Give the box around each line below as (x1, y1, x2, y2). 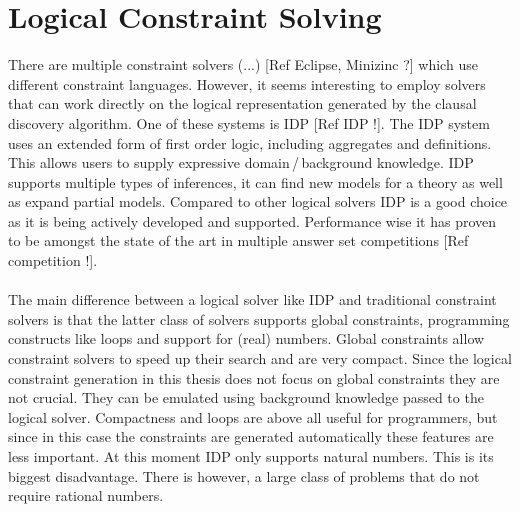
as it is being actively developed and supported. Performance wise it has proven (8, 210, 497, 231)
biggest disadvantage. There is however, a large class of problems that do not (8, 465, 480, 486)
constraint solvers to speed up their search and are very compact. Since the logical (8, 348, 512, 369)
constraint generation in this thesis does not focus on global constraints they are (8, 367, 500, 388)
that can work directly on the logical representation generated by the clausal (8, 93, 477, 114)
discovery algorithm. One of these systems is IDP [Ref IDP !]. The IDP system (8, 112, 490, 133)
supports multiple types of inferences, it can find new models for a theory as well (8, 171, 503, 192)
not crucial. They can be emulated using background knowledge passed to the (8, 387, 484, 408)
